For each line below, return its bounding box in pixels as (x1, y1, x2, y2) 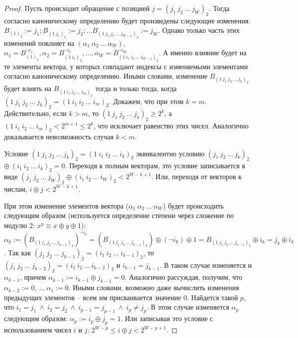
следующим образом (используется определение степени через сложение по (4, 210, 234, 221)
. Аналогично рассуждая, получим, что (124, 272, 243, 282)
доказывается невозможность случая (4, 131, 114, 141)
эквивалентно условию (136, 148, 205, 158)
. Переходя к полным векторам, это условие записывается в (65, 160, 245, 171)
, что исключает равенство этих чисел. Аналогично (94, 120, 249, 131)
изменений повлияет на (4, 37, 75, 48)
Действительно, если (4, 108, 67, 118)
